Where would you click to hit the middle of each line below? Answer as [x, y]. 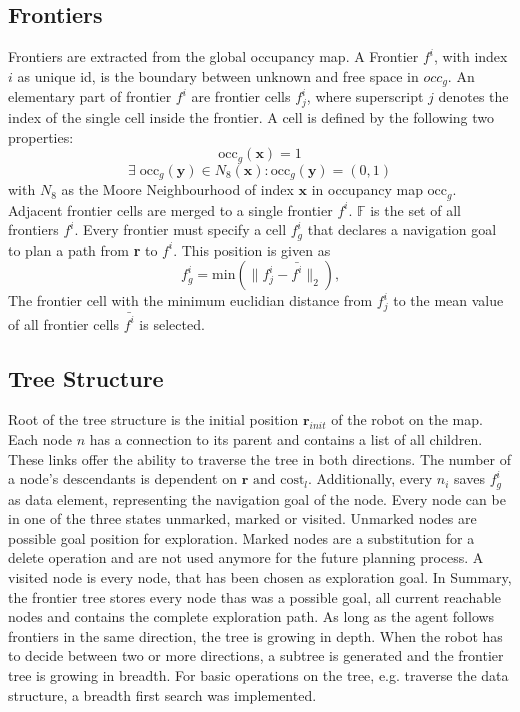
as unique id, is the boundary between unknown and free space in [218, 75]
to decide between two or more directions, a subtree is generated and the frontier [256, 655]
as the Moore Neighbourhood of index [177, 189]
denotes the [473, 96]
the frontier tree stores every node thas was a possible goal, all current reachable [255, 596]
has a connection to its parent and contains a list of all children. [286, 439]
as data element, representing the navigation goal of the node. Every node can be [257, 498]
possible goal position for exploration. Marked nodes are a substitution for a [241, 537]
